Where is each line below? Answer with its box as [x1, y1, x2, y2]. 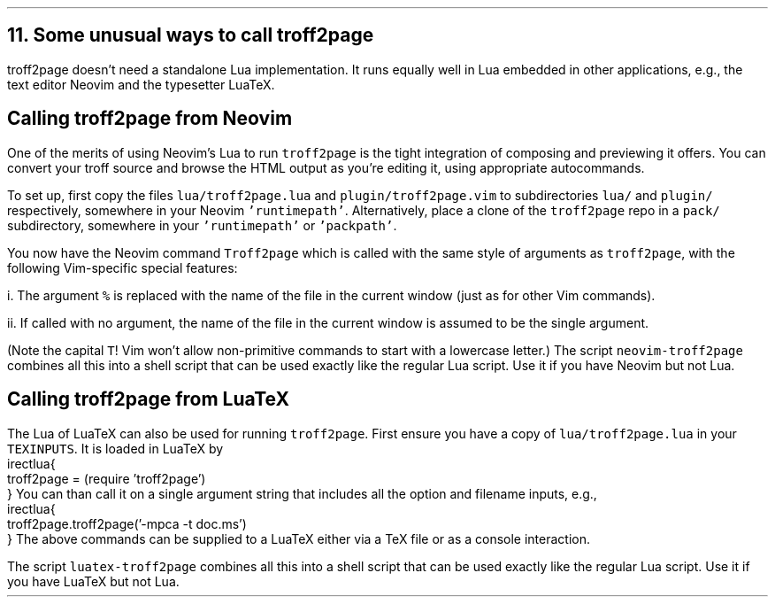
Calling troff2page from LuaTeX [7, 388, 290, 411]
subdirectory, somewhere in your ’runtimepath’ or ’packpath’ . [7, 217, 397, 233]
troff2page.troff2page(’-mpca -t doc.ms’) [7, 515, 247, 531]
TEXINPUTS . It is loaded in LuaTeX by [7, 440, 224, 456]
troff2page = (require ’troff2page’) [7, 470, 206, 486]
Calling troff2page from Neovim [7, 107, 293, 130]
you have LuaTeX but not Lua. [7, 573, 180, 589]
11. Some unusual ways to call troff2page [7, 24, 374, 47]
